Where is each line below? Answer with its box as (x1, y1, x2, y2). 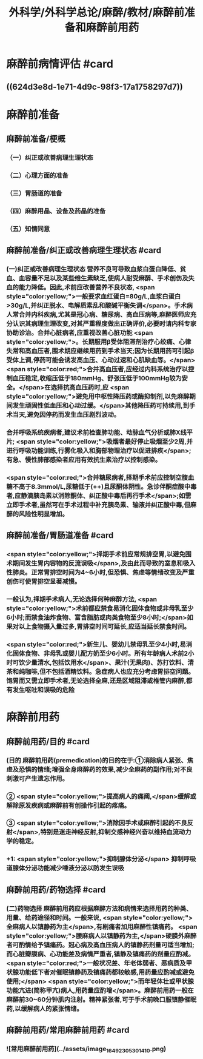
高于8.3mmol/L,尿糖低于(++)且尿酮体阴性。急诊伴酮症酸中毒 (18, 482, 197, 491)
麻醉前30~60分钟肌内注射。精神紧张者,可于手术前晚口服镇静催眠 (6, 995, 197, 1004)
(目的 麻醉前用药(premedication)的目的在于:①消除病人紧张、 (6, 756, 188, 764)
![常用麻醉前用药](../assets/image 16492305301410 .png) (6, 1044, 167, 1054)
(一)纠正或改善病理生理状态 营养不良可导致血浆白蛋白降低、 (6, 265, 180, 274)
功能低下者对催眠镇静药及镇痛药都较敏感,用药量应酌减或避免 (18, 968, 195, 977)
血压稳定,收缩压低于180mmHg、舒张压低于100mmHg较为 (12, 374, 182, 383)
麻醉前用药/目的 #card (6, 736, 90, 747)
